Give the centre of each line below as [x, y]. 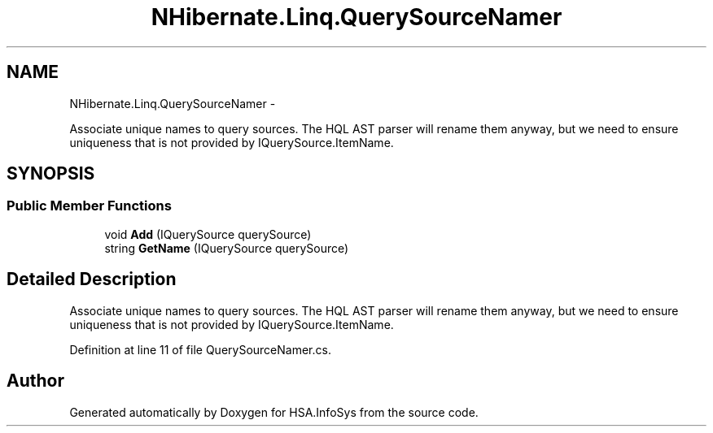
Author [35, 381]
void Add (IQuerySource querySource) [208, 234]
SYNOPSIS [51, 174]
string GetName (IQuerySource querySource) [227, 248]
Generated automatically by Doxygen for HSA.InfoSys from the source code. [274, 412]
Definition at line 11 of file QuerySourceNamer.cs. [200, 349]
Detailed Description [92, 279]
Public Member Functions [89, 206]
